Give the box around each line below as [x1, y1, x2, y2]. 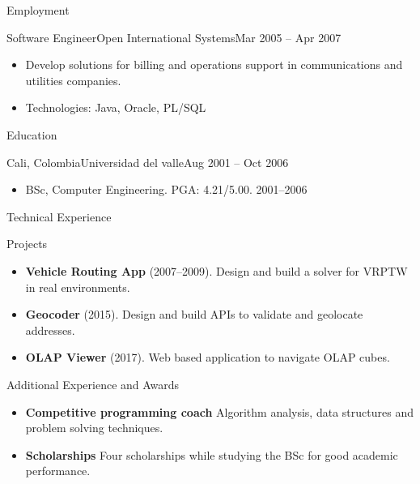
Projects [6, 235, 48, 252]
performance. [25, 462, 91, 479]
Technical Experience [6, 208, 112, 225]
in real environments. [25, 278, 130, 295]
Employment [6, 2, 70, 18]
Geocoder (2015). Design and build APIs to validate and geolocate [25, 306, 363, 323]
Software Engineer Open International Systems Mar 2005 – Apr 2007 [6, 28, 342, 45]
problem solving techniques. [25, 419, 163, 436]
